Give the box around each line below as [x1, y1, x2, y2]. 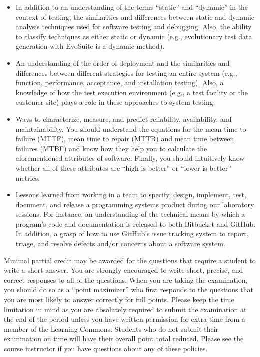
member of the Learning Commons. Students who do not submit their [4, 323, 219, 334]
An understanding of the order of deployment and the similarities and [15, 57, 230, 68]
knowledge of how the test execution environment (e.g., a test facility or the [15, 87, 248, 97]
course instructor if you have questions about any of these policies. [4, 343, 208, 353]
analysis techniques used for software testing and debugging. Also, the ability [15, 21, 252, 32]
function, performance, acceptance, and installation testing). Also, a [15, 77, 224, 88]
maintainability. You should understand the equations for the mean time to [15, 123, 246, 134]
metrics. [15, 172, 40, 183]
